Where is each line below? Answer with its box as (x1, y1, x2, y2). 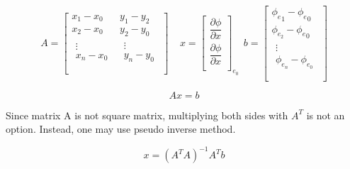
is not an (306, 107, 345, 122)
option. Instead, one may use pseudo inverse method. (6, 121, 236, 136)
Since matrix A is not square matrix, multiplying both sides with (6, 107, 288, 122)
